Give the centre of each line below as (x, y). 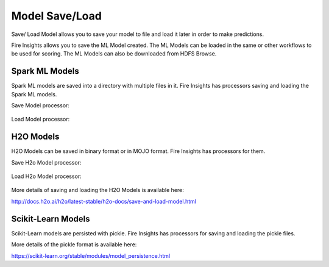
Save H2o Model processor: (46, 162)
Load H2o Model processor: (46, 176)
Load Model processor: (41, 119)
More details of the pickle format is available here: (74, 244)
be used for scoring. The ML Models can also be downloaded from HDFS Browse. (114, 54)
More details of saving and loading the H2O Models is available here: (97, 190)
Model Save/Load (56, 16)
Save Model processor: (41, 105)
